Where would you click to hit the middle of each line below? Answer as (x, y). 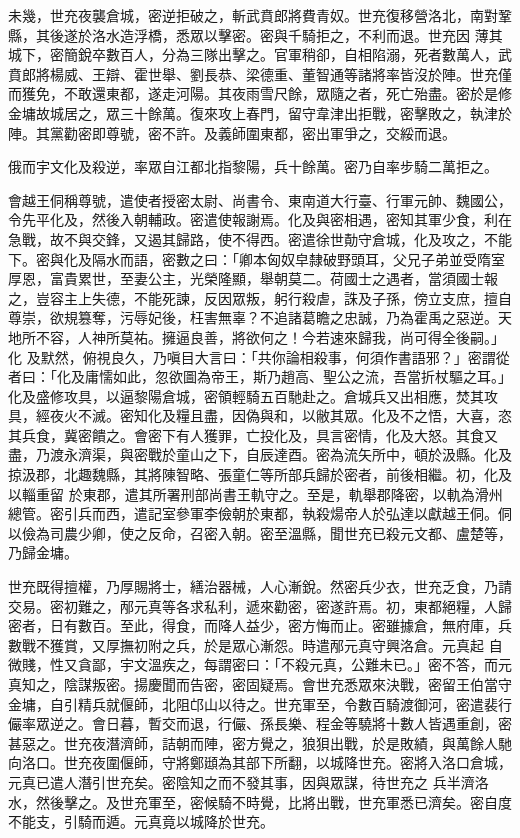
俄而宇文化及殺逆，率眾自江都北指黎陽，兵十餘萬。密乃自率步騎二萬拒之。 (253, 166)
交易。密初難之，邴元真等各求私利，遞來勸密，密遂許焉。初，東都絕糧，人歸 (260, 605)
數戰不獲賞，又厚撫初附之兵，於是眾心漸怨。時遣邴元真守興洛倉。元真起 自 (255, 644)
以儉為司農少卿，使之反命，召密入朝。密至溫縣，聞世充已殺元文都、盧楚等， (260, 532)
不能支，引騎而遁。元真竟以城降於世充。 (141, 821)
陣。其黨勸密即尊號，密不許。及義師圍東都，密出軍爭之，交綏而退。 (232, 132)
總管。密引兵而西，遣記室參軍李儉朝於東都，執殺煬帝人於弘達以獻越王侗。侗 (260, 513)
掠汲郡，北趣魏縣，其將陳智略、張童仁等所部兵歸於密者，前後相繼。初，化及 (260, 474)
